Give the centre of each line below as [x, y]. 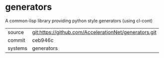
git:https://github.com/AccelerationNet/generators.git [94, 32]
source [16, 32]
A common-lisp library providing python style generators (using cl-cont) [79, 21]
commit [16, 40]
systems [17, 48]
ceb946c [43, 40]
